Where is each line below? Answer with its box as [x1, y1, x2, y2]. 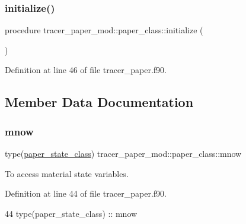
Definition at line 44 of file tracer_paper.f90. [5, 187, 167, 200]
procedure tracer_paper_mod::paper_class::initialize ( [5, 24, 203, 36]
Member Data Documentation [5, 93, 194, 111]
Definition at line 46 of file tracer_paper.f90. [5, 64, 167, 76]
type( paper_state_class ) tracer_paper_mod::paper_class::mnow [5, 147, 242, 159]
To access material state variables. [5, 167, 129, 179]
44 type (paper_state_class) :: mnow [5, 207, 138, 219]
